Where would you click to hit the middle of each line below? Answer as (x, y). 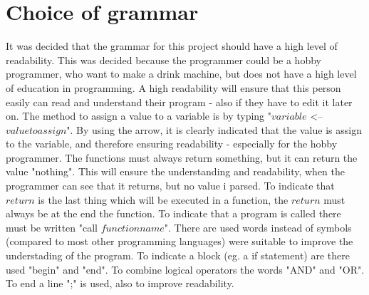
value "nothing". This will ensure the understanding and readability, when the (175, 171)
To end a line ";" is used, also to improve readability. (120, 283)
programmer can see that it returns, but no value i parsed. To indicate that (170, 186)
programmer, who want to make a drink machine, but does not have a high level (181, 74)
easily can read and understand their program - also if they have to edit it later (179, 102)
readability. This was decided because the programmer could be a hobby (163, 59)
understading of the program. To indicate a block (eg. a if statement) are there (178, 255)
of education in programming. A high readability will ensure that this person (173, 87)
